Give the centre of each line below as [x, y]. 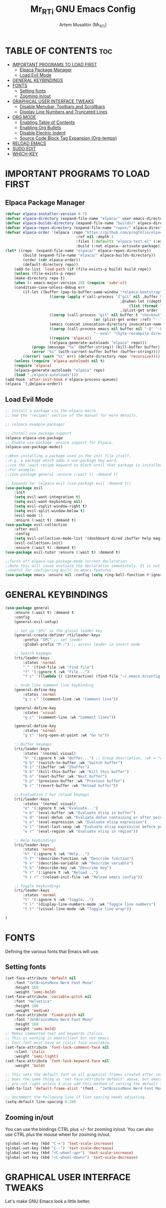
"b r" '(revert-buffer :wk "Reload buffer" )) [71, 785]
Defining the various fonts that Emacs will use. [52, 951]
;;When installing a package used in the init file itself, [68, 456]
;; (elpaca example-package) [35, 424]
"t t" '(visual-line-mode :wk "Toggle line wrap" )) [77, 909]
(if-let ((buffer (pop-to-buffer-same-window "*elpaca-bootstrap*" [94, 292]
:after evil [26, 529]
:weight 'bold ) [30, 1066]
